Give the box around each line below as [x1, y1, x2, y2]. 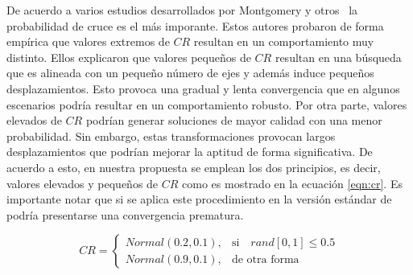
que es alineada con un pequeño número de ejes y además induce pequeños [6, 64, 374, 81]
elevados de [6, 112, 62, 129]
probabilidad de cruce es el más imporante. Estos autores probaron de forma [6, 17, 384, 34]
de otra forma [231, 253, 299, 265]
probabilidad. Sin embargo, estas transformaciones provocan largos [6, 127, 336, 144]
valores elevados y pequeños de [6, 174, 159, 191]
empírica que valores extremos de [6, 33, 170, 50]
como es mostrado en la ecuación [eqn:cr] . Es [182, 174, 403, 191]
